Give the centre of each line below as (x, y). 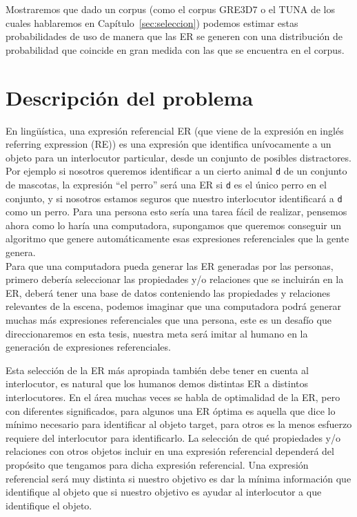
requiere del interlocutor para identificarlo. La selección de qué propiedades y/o (173, 437)
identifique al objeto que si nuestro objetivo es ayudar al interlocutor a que (164, 492)
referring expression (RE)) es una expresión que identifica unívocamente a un (169, 144)
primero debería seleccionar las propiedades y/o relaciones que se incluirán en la (175, 279)
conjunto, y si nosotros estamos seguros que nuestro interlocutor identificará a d (174, 198)
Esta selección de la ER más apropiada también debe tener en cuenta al (157, 370)
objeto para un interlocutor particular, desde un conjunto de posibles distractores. (178, 157)
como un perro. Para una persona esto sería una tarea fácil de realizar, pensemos (176, 212)
